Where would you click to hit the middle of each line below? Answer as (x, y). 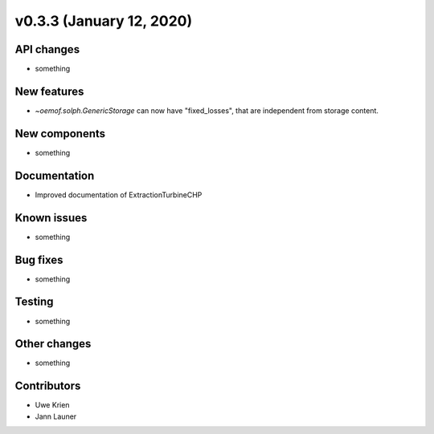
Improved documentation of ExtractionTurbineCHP (119, 195)
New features (49, 91)
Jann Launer (56, 416)
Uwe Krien (52, 405)
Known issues (51, 218)
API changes (47, 49)
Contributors (48, 386)
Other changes (53, 344)
